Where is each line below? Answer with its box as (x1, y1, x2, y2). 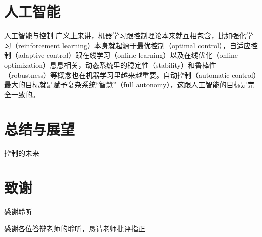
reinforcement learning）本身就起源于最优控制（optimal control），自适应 (18, 40, 251, 50)
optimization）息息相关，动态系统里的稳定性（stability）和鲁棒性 (4, 59, 216, 70)
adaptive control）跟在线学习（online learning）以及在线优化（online (18, 50, 238, 60)
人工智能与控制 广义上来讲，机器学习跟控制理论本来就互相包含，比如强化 (4, 30, 246, 41)
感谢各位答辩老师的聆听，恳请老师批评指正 (4, 223, 145, 233)
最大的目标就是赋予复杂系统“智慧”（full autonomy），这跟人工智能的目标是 (4, 79, 248, 90)
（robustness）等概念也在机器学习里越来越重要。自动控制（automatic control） (4, 69, 257, 80)
